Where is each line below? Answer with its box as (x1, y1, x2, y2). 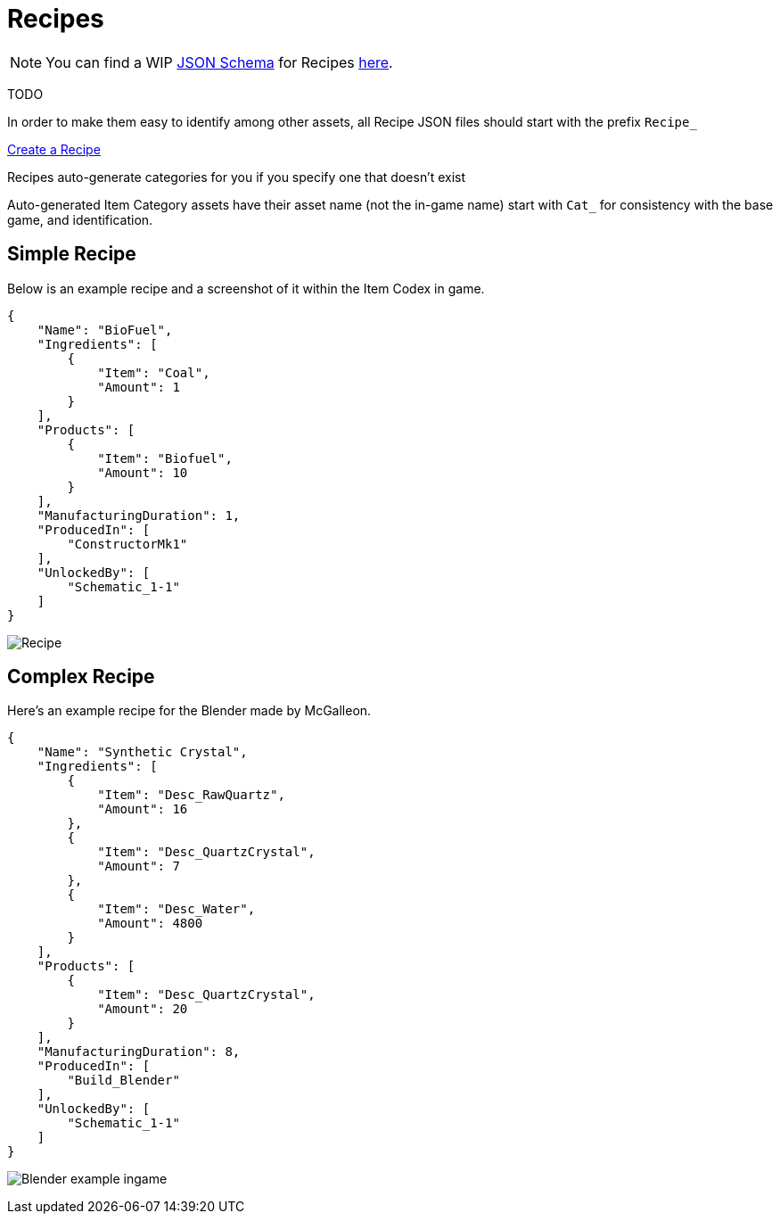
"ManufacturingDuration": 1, (37, 507, 241, 523)
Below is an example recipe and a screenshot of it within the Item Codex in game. (7, 280, 485, 296)
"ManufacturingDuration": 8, (37, 1044, 241, 1060)
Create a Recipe (7, 141, 101, 157)
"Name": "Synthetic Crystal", (37, 745, 248, 760)
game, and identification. (7, 211, 153, 227)
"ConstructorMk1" (67, 536, 188, 551)
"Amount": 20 (97, 1002, 188, 1017)
